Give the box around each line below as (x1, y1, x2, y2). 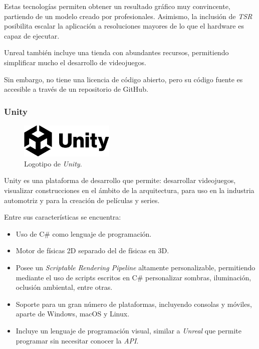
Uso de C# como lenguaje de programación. (16, 228, 152, 239)
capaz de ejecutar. (4, 30, 60, 41)
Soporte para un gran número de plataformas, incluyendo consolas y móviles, (16, 298, 252, 309)
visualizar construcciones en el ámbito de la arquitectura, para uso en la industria (4, 185, 254, 196)
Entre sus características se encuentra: (4, 212, 121, 222)
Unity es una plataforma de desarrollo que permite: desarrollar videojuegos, (4, 175, 236, 186)
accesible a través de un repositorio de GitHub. (4, 84, 148, 94)
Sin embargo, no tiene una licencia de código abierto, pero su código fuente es (4, 74, 243, 84)
